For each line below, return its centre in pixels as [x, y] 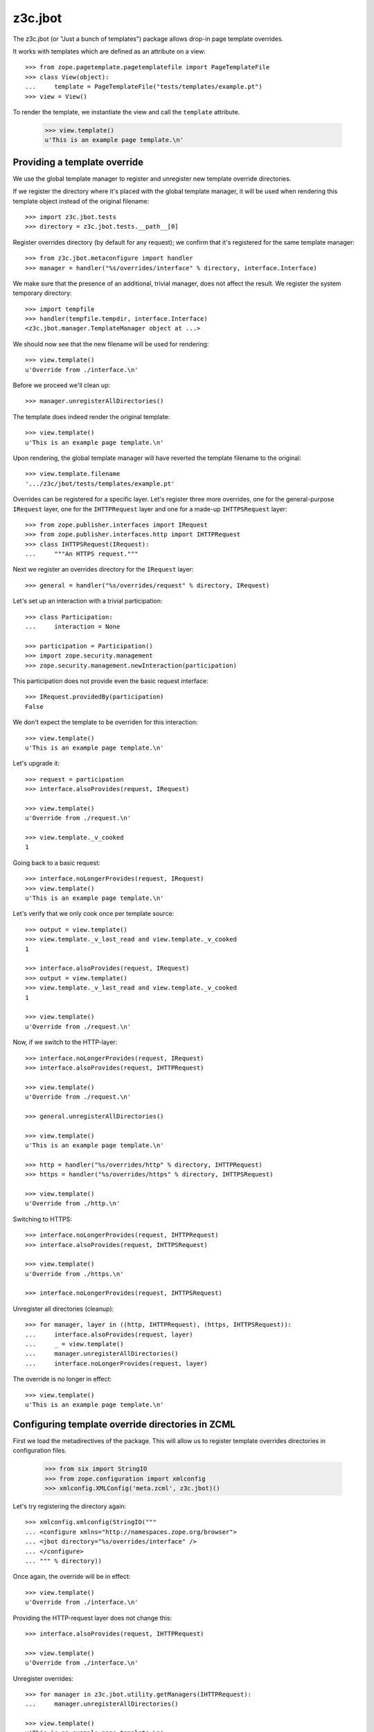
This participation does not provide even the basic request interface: [110, 681]
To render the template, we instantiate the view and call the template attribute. [126, 112]
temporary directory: [42, 293]
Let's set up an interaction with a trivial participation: [88, 601]
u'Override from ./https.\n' [74, 1274]
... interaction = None [73, 627]
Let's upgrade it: [36, 763]
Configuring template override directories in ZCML [124, 1424]
